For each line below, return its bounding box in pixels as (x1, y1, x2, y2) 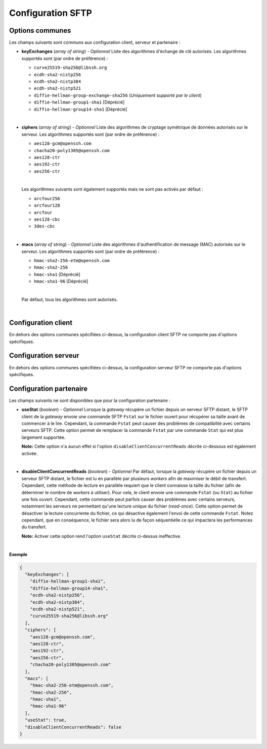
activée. (21, 450, 38, 456)
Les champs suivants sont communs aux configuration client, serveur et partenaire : (9, 40, 180, 46)
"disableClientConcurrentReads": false (25, 724, 122, 730)
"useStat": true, (25, 717, 67, 723)
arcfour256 (34, 196, 60, 201)
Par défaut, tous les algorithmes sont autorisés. (21, 296, 118, 302)
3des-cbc (34, 224, 55, 229)
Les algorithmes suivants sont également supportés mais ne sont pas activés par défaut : (21, 186, 204, 192)
